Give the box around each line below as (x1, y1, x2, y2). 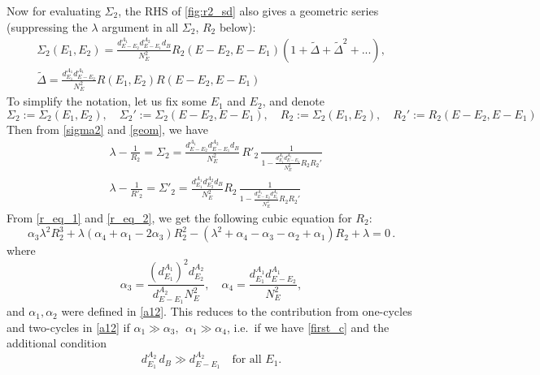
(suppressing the (7, 18, 88, 35)
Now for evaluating (7, 2, 101, 19)
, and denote (262, 93, 324, 110)
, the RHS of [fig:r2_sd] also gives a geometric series (118, 2, 379, 19)
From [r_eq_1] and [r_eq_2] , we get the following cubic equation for (7, 209, 352, 226)
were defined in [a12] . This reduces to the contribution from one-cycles (61, 303, 412, 320)
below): (219, 18, 256, 35)
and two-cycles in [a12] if (7, 318, 130, 335)
